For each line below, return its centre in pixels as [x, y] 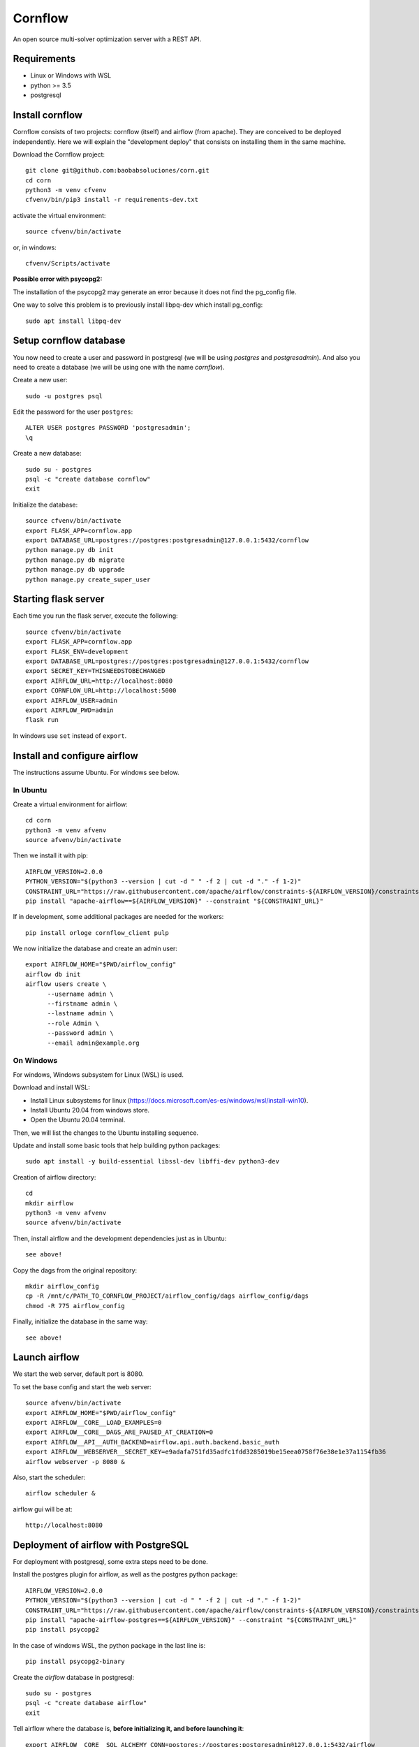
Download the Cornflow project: [59, 154]
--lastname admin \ [81, 1014]
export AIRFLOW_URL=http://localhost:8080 [99, 681]
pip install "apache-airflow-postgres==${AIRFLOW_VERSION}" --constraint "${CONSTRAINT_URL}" [191, 1620]
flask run [42, 720]
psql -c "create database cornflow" [88, 479]
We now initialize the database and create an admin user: [95, 949]
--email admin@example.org [93, 1043]
